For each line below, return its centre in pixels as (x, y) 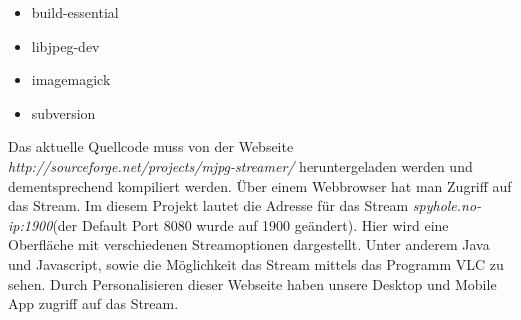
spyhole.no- (447, 205)
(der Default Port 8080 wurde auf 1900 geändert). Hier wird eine (250, 224)
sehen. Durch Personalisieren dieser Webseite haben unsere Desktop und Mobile (252, 283)
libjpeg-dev (65, 45)
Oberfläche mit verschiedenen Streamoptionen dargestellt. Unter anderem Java (249, 244)
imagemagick (71, 79)
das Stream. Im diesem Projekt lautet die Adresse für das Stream (208, 205)
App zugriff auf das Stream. (93, 303)
